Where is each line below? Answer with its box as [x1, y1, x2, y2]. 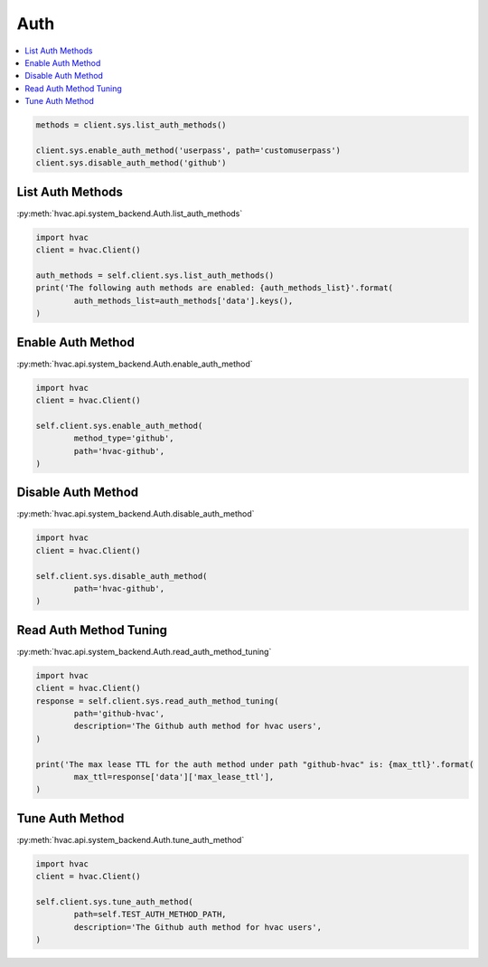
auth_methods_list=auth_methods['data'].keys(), [73, 295, 294, 306]
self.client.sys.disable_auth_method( [35, 571, 208, 581]
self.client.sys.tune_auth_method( [35, 896, 193, 907]
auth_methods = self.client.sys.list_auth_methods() [35, 270, 275, 280]
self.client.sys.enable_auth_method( [35, 421, 203, 431]
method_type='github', [73, 433, 175, 443]
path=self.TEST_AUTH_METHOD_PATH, [73, 909, 227, 920]
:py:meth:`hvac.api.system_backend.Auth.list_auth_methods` [16, 208, 243, 219]
